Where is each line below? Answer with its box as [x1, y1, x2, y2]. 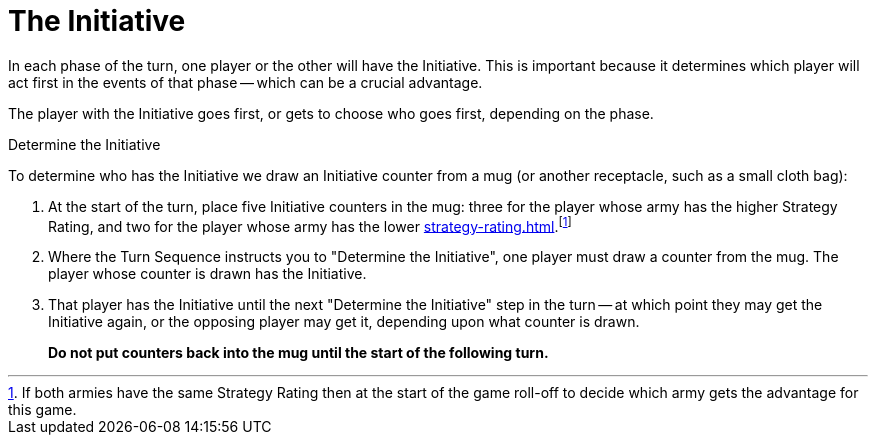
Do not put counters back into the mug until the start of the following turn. [48, 344, 549, 362]
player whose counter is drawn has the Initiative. [48, 265, 367, 283]
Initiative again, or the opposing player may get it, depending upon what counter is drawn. [48, 313, 640, 331]
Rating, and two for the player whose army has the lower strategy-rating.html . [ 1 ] [48, 214, 572, 235]
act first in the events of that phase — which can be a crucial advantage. [8, 73, 483, 91]
